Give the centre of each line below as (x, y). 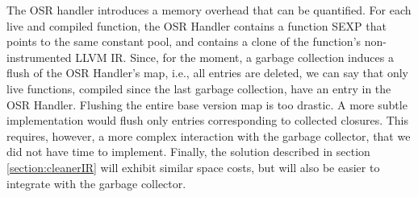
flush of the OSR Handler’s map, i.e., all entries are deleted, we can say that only (207, 73)
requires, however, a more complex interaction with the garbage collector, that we (209, 135)
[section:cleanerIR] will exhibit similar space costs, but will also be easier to (193, 167)
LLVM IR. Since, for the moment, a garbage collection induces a (234, 57)
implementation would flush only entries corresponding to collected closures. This (208, 120)
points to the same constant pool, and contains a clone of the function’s (184, 41)
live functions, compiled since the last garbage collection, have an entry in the (199, 88)
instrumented (39, 57)
